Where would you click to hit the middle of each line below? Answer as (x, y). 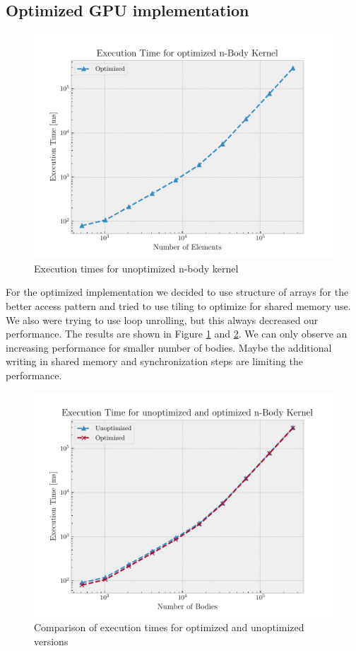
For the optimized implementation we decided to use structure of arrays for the (177, 292)
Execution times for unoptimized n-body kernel (136, 268)
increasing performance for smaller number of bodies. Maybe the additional (169, 347)
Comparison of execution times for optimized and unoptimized (169, 627)
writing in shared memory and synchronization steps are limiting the (154, 361)
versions (51, 641)
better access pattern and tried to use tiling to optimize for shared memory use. (178, 305)
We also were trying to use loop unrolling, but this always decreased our (162, 319)
